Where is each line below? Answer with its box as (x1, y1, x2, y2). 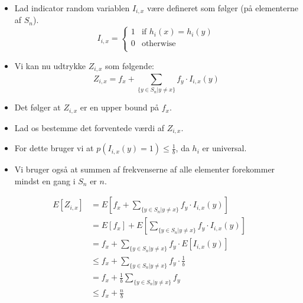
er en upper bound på (80, 101, 159, 113)
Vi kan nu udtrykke (14, 59, 86, 71)
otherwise (141, 40, 176, 48)
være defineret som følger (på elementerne (146, 2, 298, 14)
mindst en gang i (14, 174, 76, 187)
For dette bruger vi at (14, 142, 94, 154)
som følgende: (105, 59, 155, 71)
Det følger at (14, 101, 61, 113)
